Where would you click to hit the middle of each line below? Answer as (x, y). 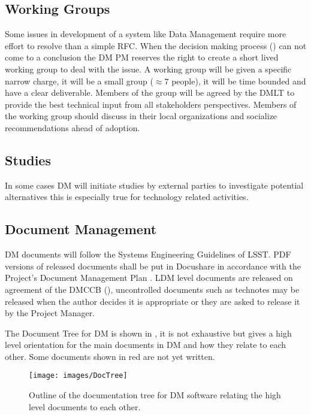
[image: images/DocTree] (78, 376)
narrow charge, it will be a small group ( (79, 81)
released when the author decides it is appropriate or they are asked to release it (153, 301)
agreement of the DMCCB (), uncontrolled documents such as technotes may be (152, 289)
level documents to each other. (85, 406)
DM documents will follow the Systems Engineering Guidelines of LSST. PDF (148, 254)
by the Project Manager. (50, 313)
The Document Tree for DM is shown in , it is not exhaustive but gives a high (148, 333)
